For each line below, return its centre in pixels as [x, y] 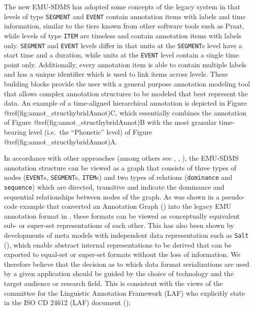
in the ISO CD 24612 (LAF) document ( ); [67, 302]
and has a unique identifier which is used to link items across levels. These [116, 74]
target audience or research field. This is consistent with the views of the [113, 283]
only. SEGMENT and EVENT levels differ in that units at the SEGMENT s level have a [123, 45]
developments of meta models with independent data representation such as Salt [126, 235]
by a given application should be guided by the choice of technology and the [119, 273]
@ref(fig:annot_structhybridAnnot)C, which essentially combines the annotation [125, 112]
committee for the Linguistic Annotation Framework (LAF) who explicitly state [125, 293]
